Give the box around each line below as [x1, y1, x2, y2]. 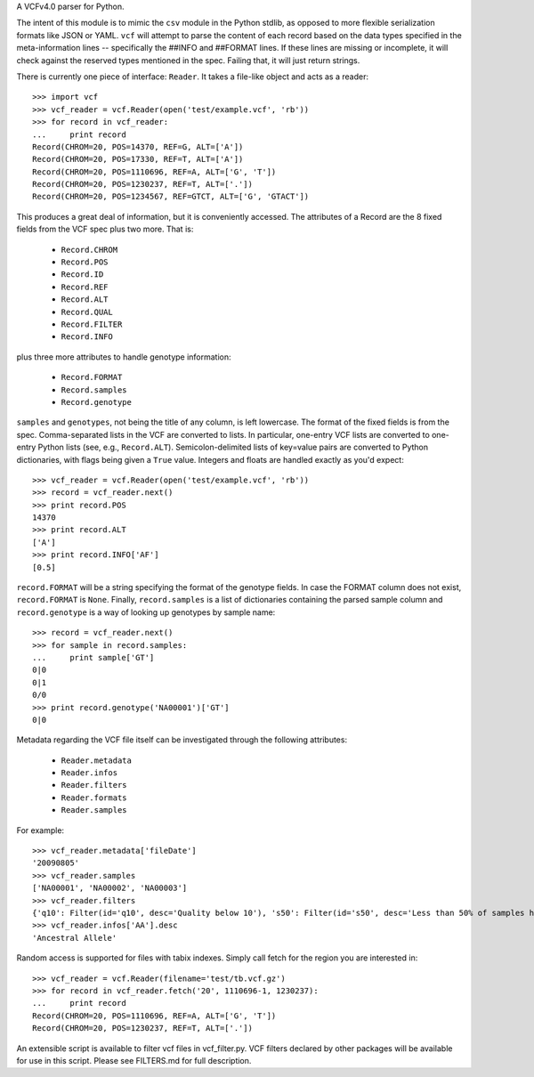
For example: [16, 824, 65, 836]
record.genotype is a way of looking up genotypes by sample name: [16, 606, 276, 618]
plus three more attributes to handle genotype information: [16, 352, 231, 362]
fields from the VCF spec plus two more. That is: [16, 223, 194, 235]
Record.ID [61, 270, 104, 279]
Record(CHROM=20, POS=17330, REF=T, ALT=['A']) [32, 154, 244, 165]
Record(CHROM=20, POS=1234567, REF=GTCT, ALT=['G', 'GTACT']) [32, 191, 310, 202]
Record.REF [61, 281, 109, 292]
